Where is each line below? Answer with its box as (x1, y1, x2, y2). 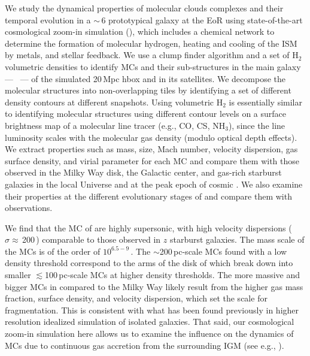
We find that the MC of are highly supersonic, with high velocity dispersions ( (5, 221, 292, 234)
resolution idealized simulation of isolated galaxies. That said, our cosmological (5, 315, 294, 328)
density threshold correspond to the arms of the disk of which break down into (5, 257, 293, 269)
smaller (5, 268, 31, 281)
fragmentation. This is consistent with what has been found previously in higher (5, 303, 299, 316)
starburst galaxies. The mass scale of (169, 233, 305, 246)
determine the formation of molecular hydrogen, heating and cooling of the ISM (5, 37, 297, 49)
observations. (5, 201, 53, 214)
